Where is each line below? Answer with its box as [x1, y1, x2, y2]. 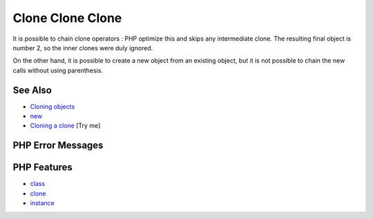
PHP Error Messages [12, 140, 104, 152]
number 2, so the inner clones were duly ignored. [12, 43, 153, 52]
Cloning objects [30, 102, 75, 110]
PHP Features [12, 162, 73, 174]
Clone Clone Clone [12, 10, 122, 25]
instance [30, 199, 55, 207]
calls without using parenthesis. [12, 66, 104, 74]
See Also [12, 84, 52, 96]
